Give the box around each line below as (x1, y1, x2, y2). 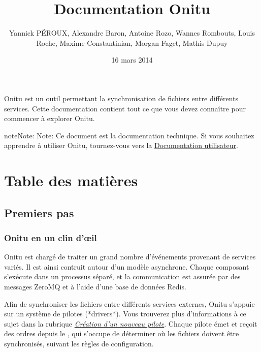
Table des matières (4, 170, 138, 191)
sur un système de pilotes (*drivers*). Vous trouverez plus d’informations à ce (4, 308, 246, 319)
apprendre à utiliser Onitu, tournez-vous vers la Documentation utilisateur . (4, 140, 238, 151)
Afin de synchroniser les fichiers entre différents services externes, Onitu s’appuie (4, 298, 255, 309)
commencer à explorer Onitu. (4, 113, 95, 124)
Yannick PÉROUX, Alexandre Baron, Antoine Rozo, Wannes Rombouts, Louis (9, 27, 255, 38)
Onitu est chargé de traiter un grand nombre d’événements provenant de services (4, 251, 256, 262)
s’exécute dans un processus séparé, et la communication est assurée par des (4, 271, 241, 282)
